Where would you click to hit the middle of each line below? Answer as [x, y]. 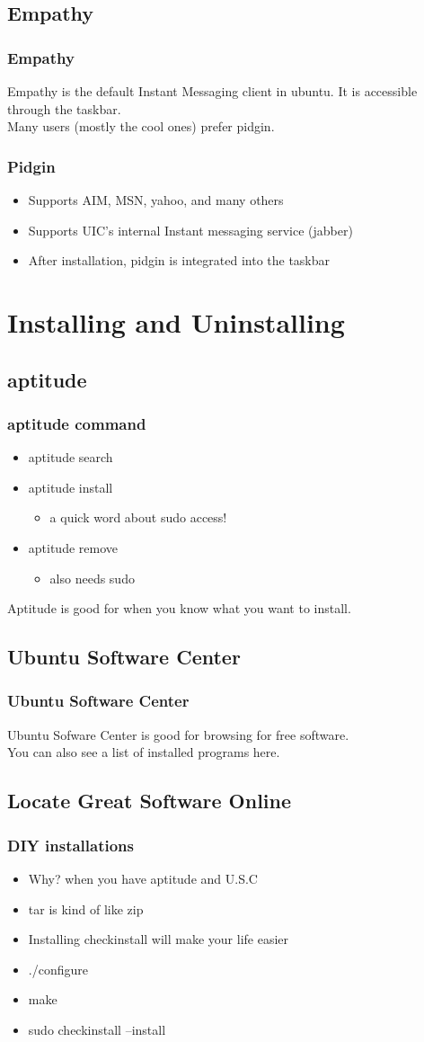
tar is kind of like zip [86, 908]
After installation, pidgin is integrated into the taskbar [179, 260]
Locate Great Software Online [150, 801]
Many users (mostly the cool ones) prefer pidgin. [141, 126]
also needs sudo [92, 578]
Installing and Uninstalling [176, 321]
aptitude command [77, 423]
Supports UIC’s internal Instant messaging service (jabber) [190, 230]
